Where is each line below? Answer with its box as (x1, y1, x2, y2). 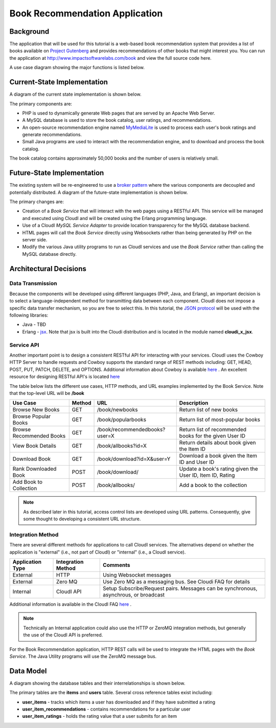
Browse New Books (12, 406, 60, 413)
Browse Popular (12, 413, 51, 420)
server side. (22, 236, 48, 242)
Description (179, 400, 209, 407)
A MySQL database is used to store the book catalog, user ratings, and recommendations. (22, 117, 212, 123)
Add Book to (12, 478, 43, 486)
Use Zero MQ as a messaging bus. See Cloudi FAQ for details (103, 578, 250, 585)
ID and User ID (179, 458, 215, 466)
